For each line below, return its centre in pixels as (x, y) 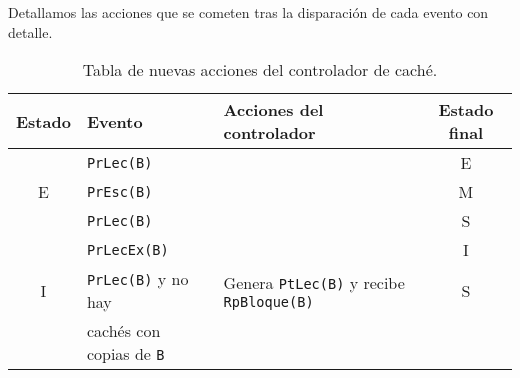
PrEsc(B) (119, 191)
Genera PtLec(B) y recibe (314, 282)
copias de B (125, 354)
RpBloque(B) (268, 301)
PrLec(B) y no (137, 279)
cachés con (123, 331)
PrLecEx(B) (127, 249)
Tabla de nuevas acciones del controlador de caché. (260, 70)
